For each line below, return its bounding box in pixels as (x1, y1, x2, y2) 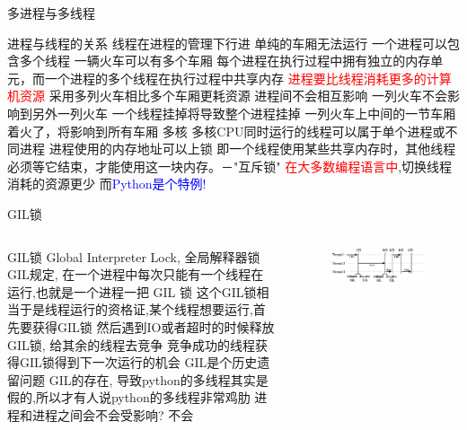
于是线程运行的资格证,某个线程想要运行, (19, 300, 253, 319)
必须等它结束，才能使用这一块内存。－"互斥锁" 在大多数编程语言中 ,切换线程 (7, 156, 453, 175)
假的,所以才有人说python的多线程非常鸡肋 (7, 388, 251, 407)
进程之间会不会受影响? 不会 (31, 405, 194, 424)
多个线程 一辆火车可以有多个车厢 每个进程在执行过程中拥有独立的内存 (19, 51, 431, 70)
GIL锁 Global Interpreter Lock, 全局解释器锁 (7, 247, 260, 266)
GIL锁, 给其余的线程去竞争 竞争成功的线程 (7, 335, 256, 354)
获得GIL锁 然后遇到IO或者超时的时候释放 (31, 317, 275, 336)
